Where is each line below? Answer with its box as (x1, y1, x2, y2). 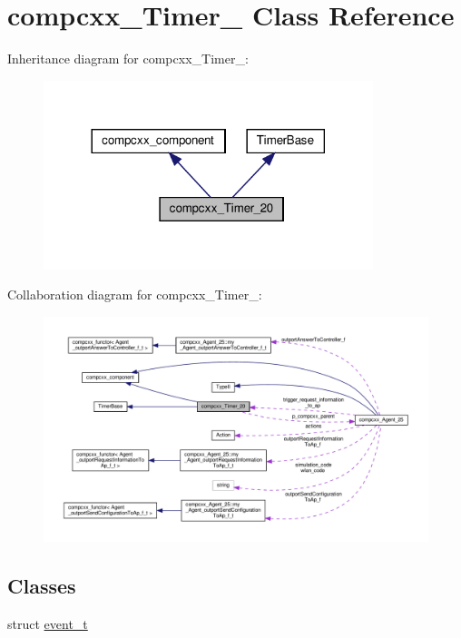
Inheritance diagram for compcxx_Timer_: (7, 49, 249, 68)
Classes (7, 572, 76, 600)
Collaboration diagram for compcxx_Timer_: (7, 285, 262, 304)
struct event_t (7, 614, 88, 633)
